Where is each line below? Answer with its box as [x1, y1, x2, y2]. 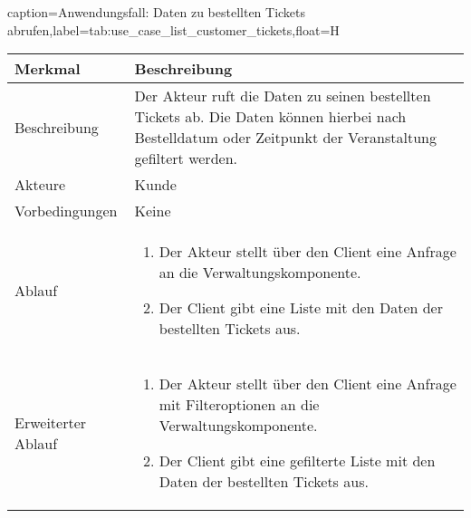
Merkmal [14, 58, 81, 80]
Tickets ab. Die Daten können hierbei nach [134, 106, 407, 128]
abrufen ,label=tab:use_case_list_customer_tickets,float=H [7, 20, 340, 39]
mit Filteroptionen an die [159, 394, 320, 416]
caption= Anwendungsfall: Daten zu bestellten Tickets [7, 3, 306, 21]
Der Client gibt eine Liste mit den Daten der [159, 297, 443, 319]
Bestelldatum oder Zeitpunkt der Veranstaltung [134, 127, 437, 149]
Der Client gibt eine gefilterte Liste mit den [159, 450, 436, 472]
